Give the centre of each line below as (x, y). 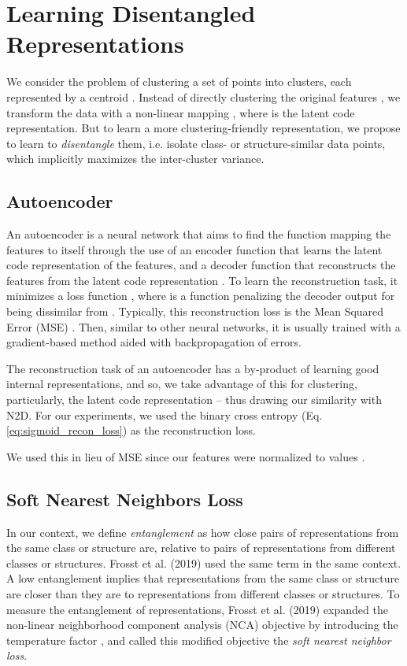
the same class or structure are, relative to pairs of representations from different (201, 548)
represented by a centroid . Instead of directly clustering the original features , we (203, 96)
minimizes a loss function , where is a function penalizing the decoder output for (201, 296)
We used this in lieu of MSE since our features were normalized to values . (186, 456)
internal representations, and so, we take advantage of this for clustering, (182, 384)
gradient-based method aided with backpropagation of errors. (154, 342)
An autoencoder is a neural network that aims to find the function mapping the (199, 234)
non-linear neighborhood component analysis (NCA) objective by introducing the (202, 625)
